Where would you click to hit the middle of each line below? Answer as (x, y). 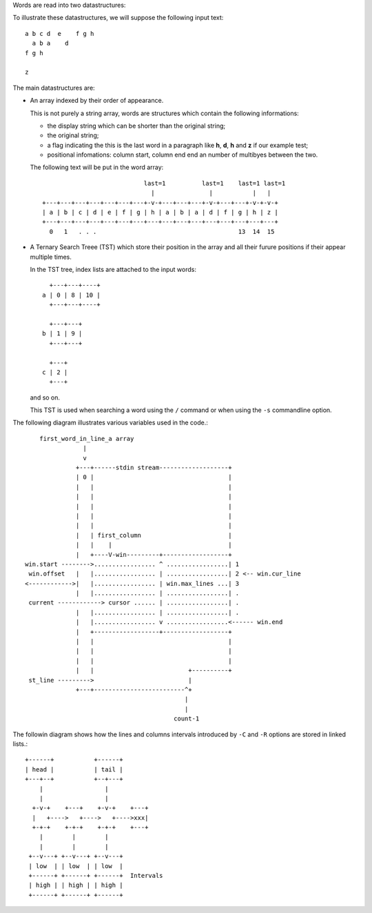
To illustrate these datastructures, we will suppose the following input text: (118, 18)
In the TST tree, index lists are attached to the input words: (113, 269)
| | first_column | (154, 535)
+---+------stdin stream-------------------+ (154, 468)
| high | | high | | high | (76, 885)
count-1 (186, 719)
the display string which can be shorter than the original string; (136, 126)
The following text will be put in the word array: (97, 167)
